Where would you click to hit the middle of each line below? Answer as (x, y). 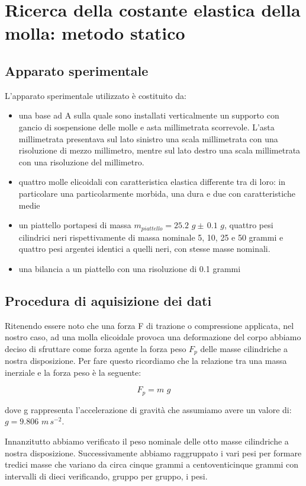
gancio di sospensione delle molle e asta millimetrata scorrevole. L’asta (146, 127)
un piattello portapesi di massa (75, 225)
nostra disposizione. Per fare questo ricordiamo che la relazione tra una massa (146, 361)
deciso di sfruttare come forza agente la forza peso (96, 348)
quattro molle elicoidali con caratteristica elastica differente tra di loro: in (152, 182)
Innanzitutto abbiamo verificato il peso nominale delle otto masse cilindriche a (147, 441)
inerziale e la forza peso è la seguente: (73, 372)
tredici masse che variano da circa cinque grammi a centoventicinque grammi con (152, 464)
